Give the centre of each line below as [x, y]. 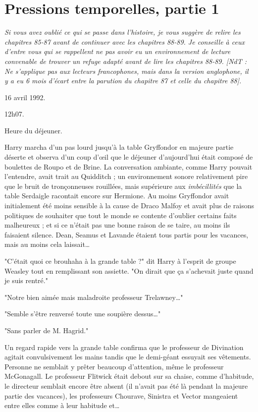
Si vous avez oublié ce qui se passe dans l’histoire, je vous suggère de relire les [123, 32]
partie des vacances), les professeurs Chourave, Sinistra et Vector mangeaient [121, 395]
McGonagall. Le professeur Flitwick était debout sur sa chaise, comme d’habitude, [129, 376]
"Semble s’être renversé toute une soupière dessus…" [83, 314]
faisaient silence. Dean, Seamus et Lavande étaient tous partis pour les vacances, [127, 234]
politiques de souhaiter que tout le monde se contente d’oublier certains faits [121, 215]
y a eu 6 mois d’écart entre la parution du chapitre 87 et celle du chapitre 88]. [123, 81]
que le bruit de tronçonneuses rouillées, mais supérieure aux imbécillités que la [123, 186]
